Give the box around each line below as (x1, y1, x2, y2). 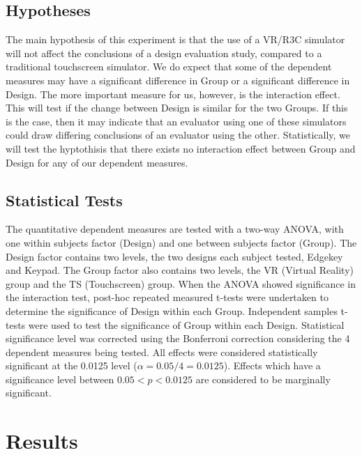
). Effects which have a (223, 358, 321, 373)
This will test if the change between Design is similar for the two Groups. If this (6, 100, 348, 115)
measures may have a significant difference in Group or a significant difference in (6, 72, 350, 87)
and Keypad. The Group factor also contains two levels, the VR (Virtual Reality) (6, 263, 354, 277)
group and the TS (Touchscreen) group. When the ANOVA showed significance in (6, 276, 356, 291)
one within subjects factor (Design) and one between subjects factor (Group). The (6, 235, 357, 249)
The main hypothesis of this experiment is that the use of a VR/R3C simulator (6, 32, 345, 47)
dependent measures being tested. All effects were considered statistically (6, 344, 318, 359)
